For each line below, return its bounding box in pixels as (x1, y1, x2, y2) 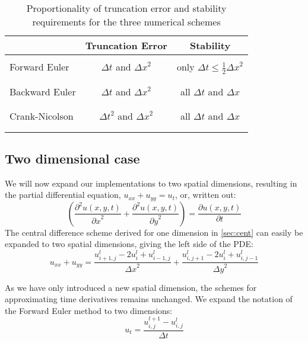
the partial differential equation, (5, 188, 121, 201)
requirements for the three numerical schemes (32, 15, 221, 28)
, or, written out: (174, 188, 236, 201)
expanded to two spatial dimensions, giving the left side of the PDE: (5, 238, 253, 250)
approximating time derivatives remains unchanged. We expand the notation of (5, 293, 293, 305)
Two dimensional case (5, 149, 140, 167)
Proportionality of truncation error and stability (26, 1, 227, 15)
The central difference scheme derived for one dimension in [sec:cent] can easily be (5, 226, 303, 238)
